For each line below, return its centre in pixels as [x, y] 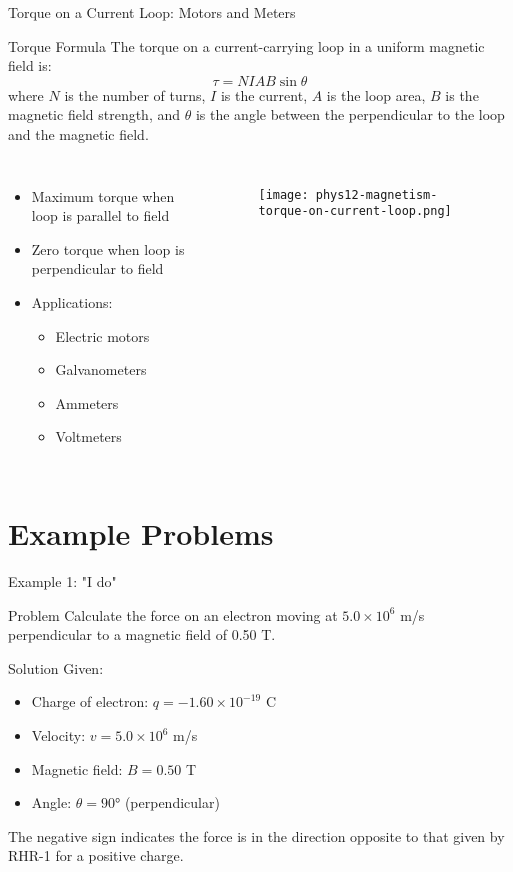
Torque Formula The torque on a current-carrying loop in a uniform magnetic [246, 45]
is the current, [264, 94]
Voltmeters [88, 436]
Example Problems [141, 533]
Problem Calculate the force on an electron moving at [173, 614]
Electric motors [102, 335]
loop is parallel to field [100, 215]
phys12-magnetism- [376, 194]
